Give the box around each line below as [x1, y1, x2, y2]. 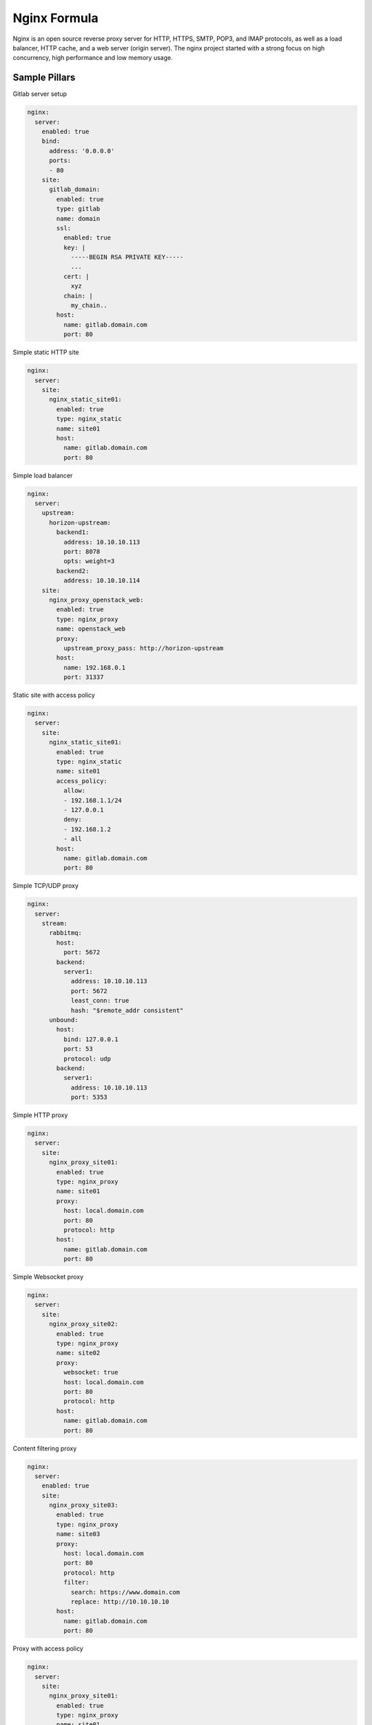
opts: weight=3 [63, 558, 115, 565]
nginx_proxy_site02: [49, 1320, 118, 1328]
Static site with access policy [12, 691, 96, 700]
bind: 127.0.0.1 [63, 1035, 118, 1043]
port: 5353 [70, 1094, 108, 1101]
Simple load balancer [12, 471, 73, 480]
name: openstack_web [56, 625, 126, 633]
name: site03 [56, 1530, 101, 1538]
